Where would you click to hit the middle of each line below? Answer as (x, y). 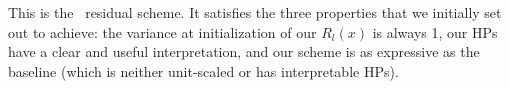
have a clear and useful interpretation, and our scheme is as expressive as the (244, 51)
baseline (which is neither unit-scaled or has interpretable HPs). (203, 70)
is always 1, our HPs (435, 31)
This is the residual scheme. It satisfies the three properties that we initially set (255, 12)
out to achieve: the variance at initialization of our (162, 31)
